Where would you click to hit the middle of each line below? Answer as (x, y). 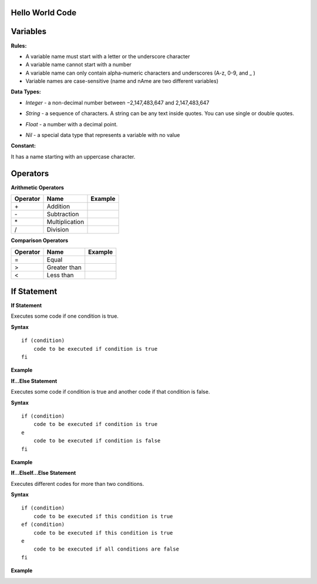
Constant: (23, 146)
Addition (58, 207)
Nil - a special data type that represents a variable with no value (103, 135)
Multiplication (65, 222)
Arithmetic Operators (38, 187)
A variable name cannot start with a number (79, 65)
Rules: (19, 46)
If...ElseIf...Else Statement (43, 473)
